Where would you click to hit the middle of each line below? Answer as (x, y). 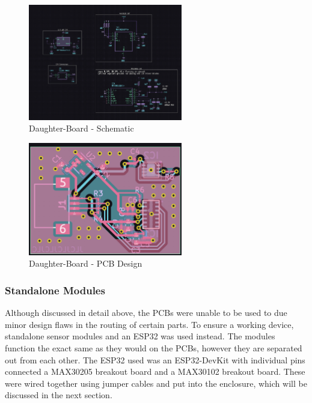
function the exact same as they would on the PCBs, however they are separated (154, 347)
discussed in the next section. (59, 395)
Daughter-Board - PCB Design (86, 263)
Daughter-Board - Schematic (81, 128)
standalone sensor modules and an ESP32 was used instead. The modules (140, 336)
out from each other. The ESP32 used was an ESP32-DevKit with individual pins (155, 359)
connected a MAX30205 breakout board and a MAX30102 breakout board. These (155, 371)
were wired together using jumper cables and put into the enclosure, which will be (156, 383)
